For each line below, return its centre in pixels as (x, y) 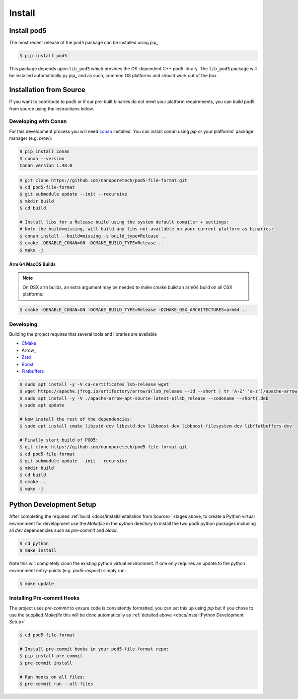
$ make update (37, 584)
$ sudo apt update (42, 405)
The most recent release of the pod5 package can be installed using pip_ (84, 43)
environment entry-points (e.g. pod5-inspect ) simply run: (68, 570)
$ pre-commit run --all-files (56, 684)
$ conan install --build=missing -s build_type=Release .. (93, 236)
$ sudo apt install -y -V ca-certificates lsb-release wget (94, 384)
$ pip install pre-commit (51, 656)
